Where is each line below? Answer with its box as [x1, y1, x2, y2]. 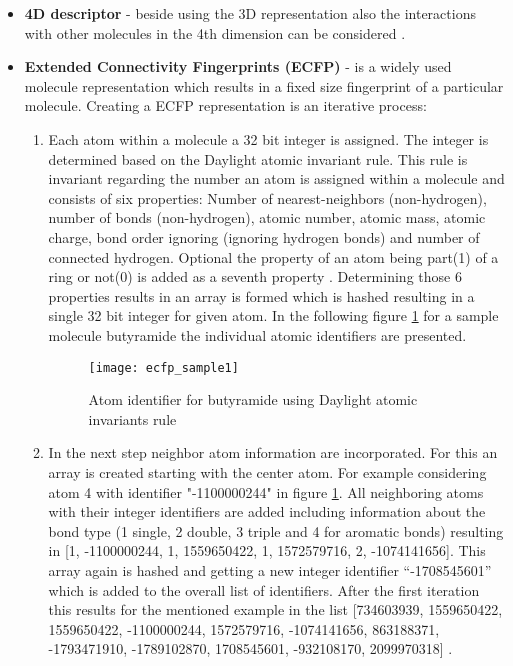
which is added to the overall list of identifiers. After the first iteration [48, 579, 480, 600]
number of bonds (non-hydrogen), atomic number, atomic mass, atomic [48, 207, 486, 228]
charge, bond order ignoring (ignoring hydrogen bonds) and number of [48, 226, 480, 247]
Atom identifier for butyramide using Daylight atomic [88, 389, 418, 410]
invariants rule [88, 408, 177, 429]
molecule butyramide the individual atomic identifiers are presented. [48, 324, 467, 345]
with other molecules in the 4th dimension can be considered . [24, 22, 406, 43]
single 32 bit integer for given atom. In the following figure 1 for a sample [48, 305, 499, 326]
